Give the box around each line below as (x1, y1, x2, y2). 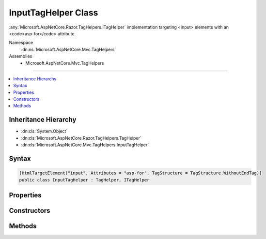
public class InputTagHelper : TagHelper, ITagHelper (19, 177, 150, 182)
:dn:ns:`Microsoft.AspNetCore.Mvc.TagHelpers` (21, 46, 116, 52)
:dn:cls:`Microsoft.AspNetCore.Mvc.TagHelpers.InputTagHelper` (21, 142, 149, 148)
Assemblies (9, 53, 32, 59)
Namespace (9, 40, 33, 45)
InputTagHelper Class (9, 7, 98, 18)
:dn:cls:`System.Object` (21, 128, 68, 134)
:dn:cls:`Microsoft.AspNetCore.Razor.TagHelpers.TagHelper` (21, 135, 141, 141)
